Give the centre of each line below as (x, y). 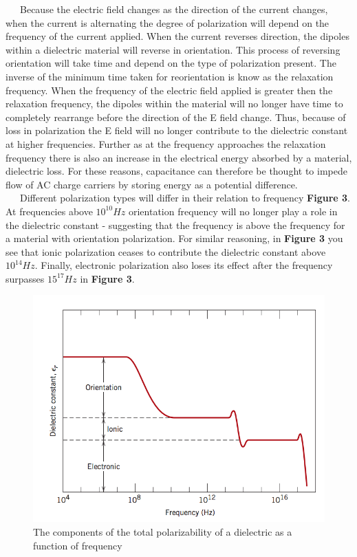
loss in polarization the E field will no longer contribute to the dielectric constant (177, 130)
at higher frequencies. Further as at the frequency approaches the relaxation (166, 143)
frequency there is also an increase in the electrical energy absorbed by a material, (179, 157)
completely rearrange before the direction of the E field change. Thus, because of (176, 117)
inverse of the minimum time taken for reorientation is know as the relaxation (170, 76)
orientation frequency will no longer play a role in (233, 211)
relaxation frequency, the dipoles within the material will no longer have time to (174, 103)
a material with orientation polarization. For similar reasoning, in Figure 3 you (174, 238)
